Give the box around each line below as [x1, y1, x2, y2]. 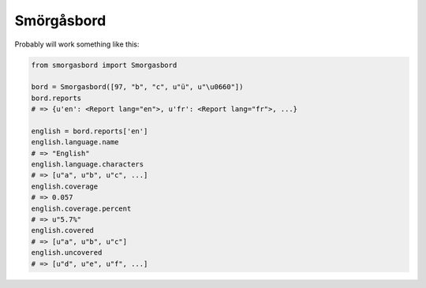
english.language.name [31, 138, 119, 147]
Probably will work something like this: [14, 39, 140, 49]
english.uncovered [31, 249, 103, 257]
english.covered [31, 226, 95, 235]
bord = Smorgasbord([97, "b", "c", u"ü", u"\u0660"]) [31, 83, 244, 92]
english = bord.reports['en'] [31, 126, 148, 136]
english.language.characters [31, 160, 144, 169]
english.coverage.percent [31, 204, 132, 213]
